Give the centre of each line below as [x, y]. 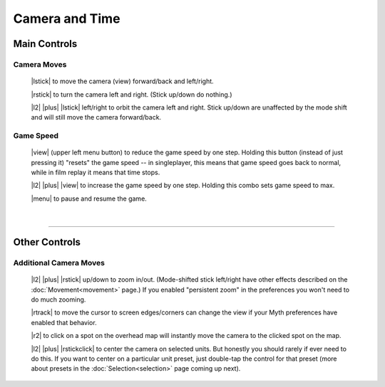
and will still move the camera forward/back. [96, 117]
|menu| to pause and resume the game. [89, 198]
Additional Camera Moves [59, 263]
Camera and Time [67, 18]
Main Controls [45, 44]
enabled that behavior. [64, 322]
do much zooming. [58, 299]
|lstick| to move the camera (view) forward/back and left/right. [122, 81]
